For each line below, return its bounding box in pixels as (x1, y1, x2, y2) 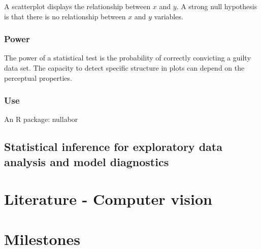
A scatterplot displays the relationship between (4, 1, 151, 11)
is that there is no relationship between (4, 11, 126, 21)
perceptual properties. (4, 72, 72, 83)
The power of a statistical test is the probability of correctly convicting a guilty (4, 52, 251, 63)
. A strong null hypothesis (176, 1, 257, 11)
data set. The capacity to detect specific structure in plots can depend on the (4, 63, 245, 73)
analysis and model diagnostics (4, 153, 169, 169)
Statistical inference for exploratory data (4, 139, 222, 154)
